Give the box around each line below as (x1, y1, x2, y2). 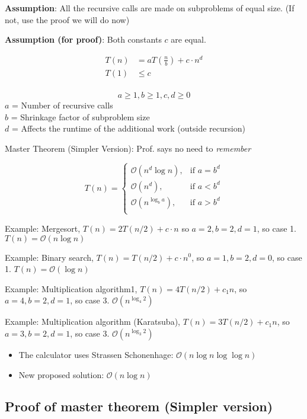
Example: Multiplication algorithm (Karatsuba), (5, 315, 180, 328)
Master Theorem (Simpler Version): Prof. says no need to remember (5, 142, 251, 154)
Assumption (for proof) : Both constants (5, 33, 162, 46)
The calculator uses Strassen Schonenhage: (18, 348, 174, 360)
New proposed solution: (18, 368, 104, 380)
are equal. (171, 33, 206, 46)
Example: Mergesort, (5, 222, 81, 234)
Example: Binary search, (5, 251, 94, 263)
